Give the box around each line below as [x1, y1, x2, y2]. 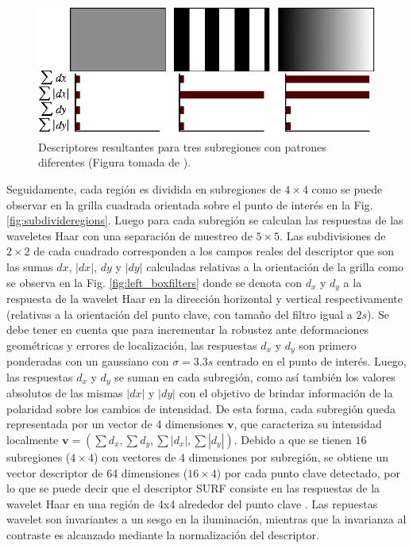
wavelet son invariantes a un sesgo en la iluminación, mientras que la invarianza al [6, 511, 407, 527]
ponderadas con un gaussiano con [6, 353, 169, 370]
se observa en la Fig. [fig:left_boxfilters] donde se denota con [6, 274, 302, 290]
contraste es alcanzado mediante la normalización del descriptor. [6, 526, 319, 542]
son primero [299, 336, 357, 353]
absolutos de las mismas [6, 385, 123, 401]
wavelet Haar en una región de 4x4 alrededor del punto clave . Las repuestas [6, 495, 378, 512]
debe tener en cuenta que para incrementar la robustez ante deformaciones [6, 321, 369, 338]
